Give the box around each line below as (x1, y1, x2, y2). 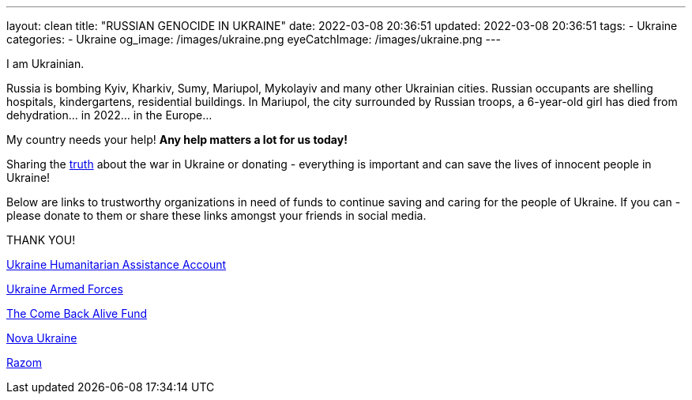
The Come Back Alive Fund (6, 307, 148, 320)
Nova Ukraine (6, 331, 77, 345)
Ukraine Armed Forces (6, 282, 123, 296)
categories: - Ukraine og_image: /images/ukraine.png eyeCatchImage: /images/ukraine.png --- (6, 32, 501, 46)
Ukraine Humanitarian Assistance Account (6, 258, 227, 271)
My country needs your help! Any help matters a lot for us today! (6, 133, 348, 146)
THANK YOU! (6, 233, 76, 247)
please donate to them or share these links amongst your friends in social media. (6, 209, 427, 222)
